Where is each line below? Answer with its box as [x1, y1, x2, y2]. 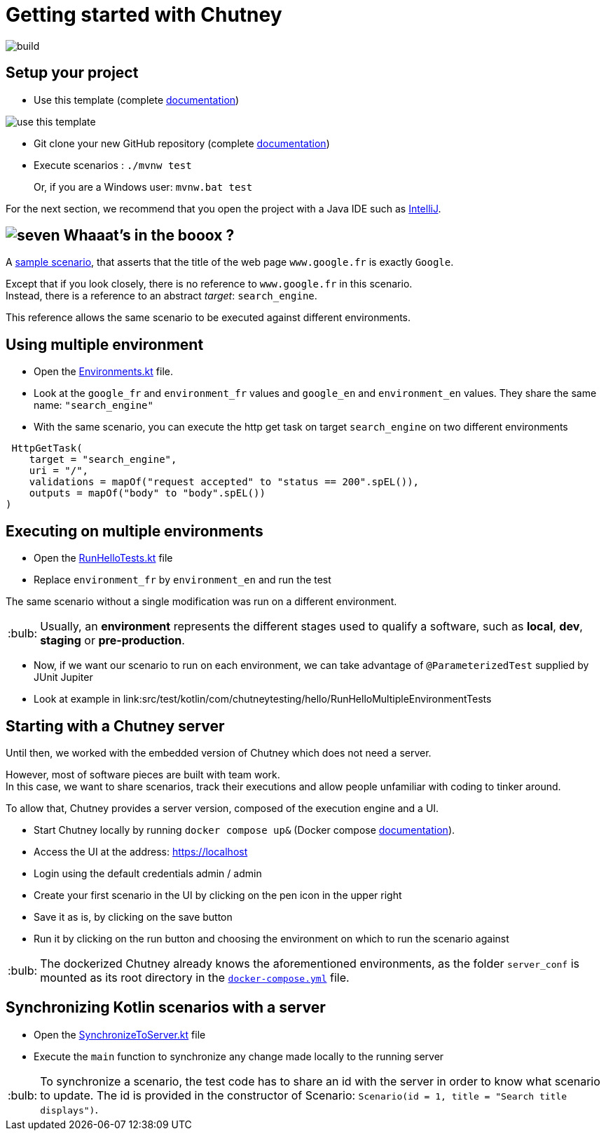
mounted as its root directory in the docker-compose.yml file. [40, 970, 350, 985]
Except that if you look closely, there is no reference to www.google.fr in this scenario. [6, 278, 413, 290]
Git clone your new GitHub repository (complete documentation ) [34, 137, 330, 149]
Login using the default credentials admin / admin [34, 867, 262, 879]
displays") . [40, 1102, 99, 1116]
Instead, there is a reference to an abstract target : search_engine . [6, 290, 317, 302]
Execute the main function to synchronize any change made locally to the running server [34, 1050, 444, 1062]
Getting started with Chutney [6, 3, 282, 27]
